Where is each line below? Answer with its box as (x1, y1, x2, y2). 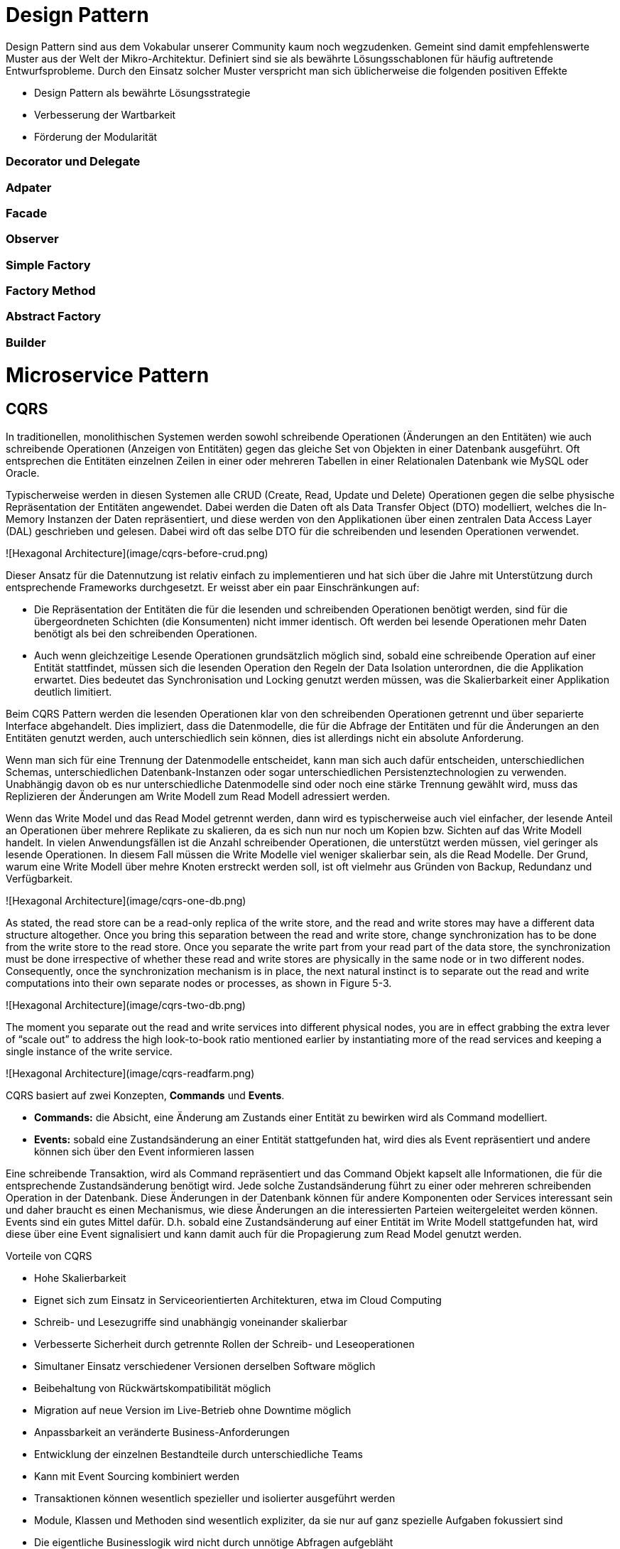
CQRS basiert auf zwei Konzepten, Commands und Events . (6, 1089, 285, 1101)
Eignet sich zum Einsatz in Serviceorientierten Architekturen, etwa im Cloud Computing (34, 1293, 442, 1306)
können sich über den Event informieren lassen (34, 1145, 254, 1157)
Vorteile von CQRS (6, 1249, 92, 1262)
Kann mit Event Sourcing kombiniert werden (34, 1469, 239, 1482)
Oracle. (6, 466, 40, 479)
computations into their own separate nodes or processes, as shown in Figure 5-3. (6, 976, 392, 989)
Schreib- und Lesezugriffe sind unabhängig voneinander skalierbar (34, 1315, 348, 1328)
